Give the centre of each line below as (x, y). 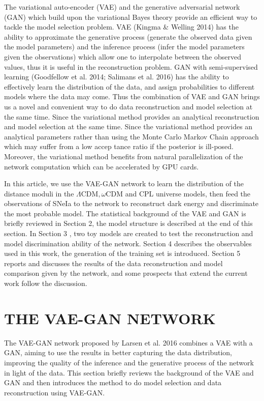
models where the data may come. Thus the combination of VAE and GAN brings (132, 96)
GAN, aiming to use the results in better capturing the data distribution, (118, 352)
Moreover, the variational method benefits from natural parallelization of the (124, 156)
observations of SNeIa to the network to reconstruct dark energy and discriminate (131, 203)
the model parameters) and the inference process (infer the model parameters (124, 47)
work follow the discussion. (46, 283)
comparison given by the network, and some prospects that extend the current (126, 273)
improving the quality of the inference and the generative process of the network (129, 362)
